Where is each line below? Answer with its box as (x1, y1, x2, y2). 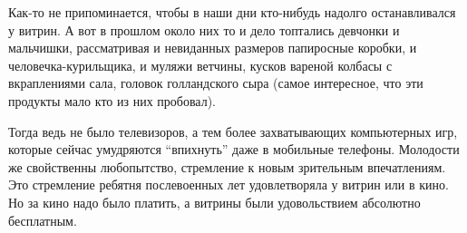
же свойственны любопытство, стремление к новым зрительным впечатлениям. (8, 157, 446, 176)
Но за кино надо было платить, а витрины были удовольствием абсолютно (8, 192, 421, 211)
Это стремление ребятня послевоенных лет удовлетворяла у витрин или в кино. (8, 175, 449, 194)
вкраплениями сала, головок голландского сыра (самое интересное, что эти (8, 73, 423, 92)
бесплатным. (8, 210, 77, 229)
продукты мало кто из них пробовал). (8, 91, 217, 110)
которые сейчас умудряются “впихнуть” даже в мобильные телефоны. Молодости (8, 140, 460, 159)
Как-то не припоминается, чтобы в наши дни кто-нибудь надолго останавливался (8, 3, 456, 21)
